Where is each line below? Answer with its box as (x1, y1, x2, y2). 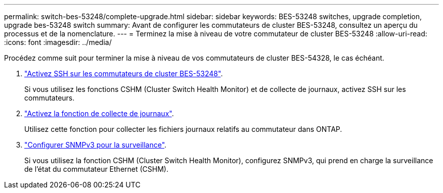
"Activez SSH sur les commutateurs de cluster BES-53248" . (24, 69, 223, 78)
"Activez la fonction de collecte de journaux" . (24, 109, 174, 118)
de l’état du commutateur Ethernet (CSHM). (24, 165, 168, 173)
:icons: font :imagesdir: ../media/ (4, 38, 112, 46)
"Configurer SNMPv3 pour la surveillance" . (24, 140, 167, 149)
